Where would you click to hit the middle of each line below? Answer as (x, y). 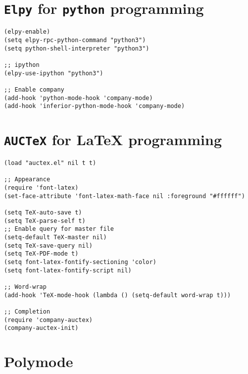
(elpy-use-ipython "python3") (54, 73)
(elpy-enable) (27, 32)
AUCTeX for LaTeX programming (113, 139)
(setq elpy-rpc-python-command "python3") (75, 40)
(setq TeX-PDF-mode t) (41, 254)
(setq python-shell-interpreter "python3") (77, 48)
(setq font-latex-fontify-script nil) (68, 270)
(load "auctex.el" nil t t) (50, 163)
